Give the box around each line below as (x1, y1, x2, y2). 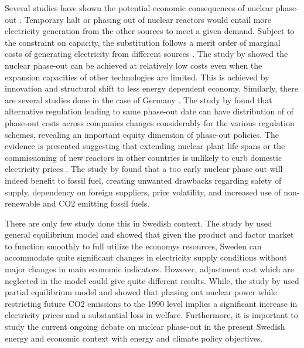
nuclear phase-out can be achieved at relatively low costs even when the (5, 59, 262, 71)
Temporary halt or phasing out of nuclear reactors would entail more (24, 13, 272, 25)
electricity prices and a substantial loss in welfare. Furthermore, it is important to (5, 309, 298, 321)
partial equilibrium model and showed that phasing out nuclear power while (5, 286, 277, 298)
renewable (5, 197, 40, 210)
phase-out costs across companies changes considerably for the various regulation (5, 116, 295, 129)
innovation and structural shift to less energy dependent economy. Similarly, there (5, 82, 299, 94)
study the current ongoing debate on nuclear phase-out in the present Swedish (5, 320, 285, 333)
